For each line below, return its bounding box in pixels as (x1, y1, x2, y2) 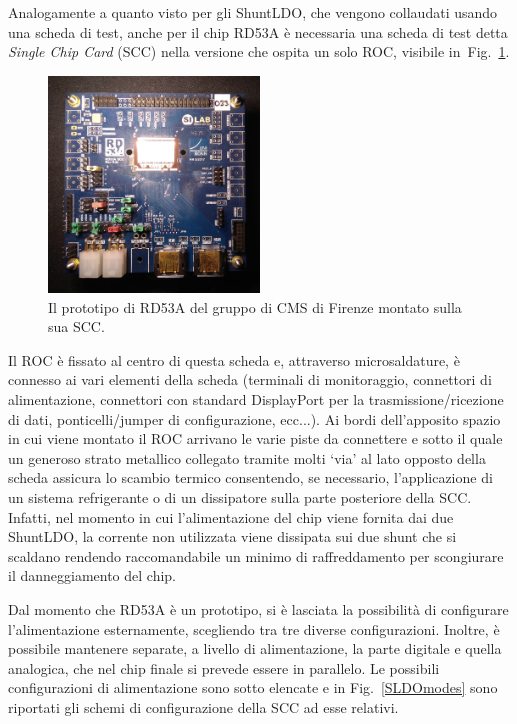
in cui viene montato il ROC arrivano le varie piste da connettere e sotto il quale (8, 428, 503, 449)
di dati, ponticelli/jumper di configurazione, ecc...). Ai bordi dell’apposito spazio (8, 408, 501, 429)
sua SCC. (48, 316, 105, 337)
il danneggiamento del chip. (8, 565, 177, 586)
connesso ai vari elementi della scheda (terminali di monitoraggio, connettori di (8, 369, 492, 390)
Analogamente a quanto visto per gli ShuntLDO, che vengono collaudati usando (8, 2, 498, 22)
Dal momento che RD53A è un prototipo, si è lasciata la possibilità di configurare (8, 598, 509, 619)
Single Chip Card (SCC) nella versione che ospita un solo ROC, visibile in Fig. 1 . (8, 41, 510, 62)
